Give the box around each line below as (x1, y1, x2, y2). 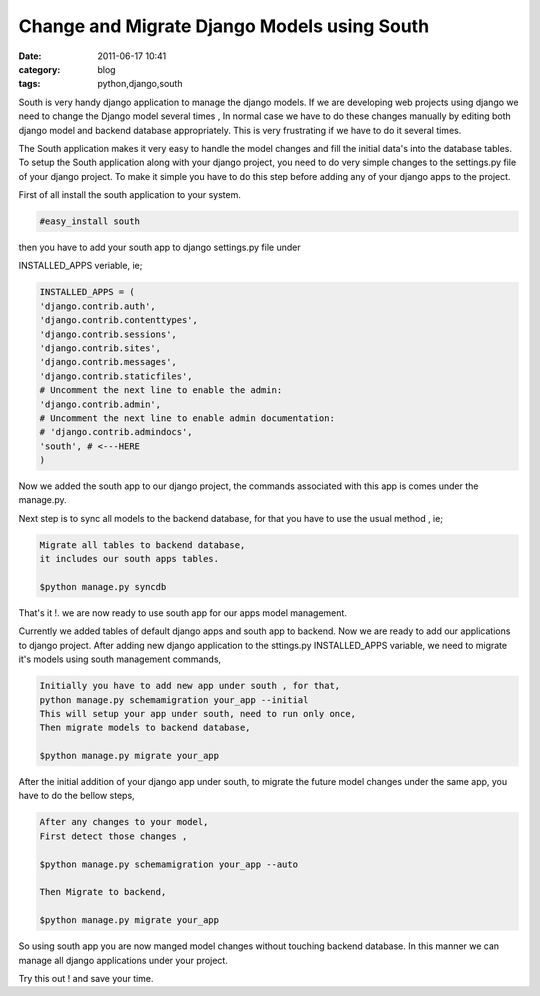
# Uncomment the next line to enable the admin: (39, 385, 283, 396)
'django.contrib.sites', (39, 342, 162, 354)
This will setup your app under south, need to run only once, (39, 708, 357, 719)
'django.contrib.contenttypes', (39, 315, 199, 326)
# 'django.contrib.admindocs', (39, 426, 194, 438)
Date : (18, 50, 42, 62)
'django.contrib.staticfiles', (39, 370, 194, 382)
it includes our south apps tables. (39, 553, 220, 565)
